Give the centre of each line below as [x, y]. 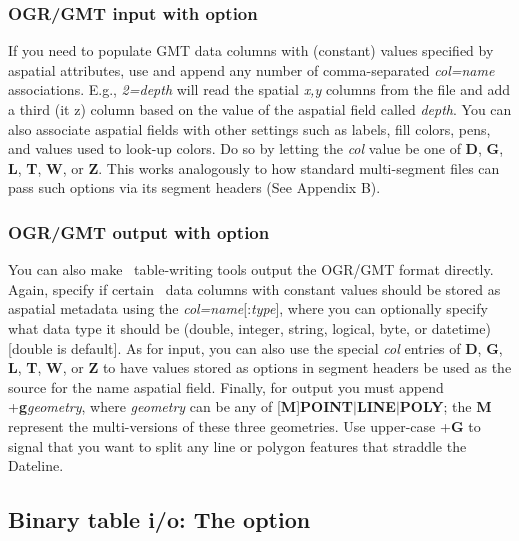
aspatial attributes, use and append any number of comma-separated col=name [251, 69]
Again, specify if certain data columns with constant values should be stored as [254, 288]
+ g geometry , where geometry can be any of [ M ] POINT [181, 406]
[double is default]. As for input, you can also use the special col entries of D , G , [255, 347]
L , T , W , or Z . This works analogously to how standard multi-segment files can [254, 167]
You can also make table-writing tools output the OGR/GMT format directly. [251, 269]
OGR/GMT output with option [139, 231]
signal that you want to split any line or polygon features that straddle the [237, 445]
